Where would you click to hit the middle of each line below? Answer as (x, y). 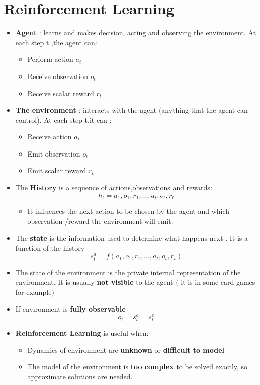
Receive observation (58, 76)
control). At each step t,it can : (63, 120)
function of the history (50, 247)
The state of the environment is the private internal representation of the (128, 272)
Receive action (50, 137)
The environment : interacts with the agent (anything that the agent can (132, 110)
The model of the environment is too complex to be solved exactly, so (138, 367)
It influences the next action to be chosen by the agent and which (128, 211)
